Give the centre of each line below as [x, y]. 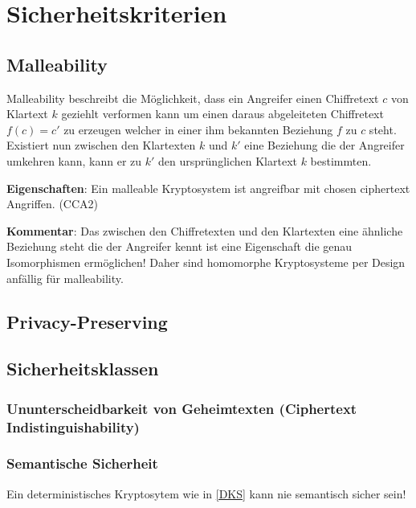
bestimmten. [341, 160]
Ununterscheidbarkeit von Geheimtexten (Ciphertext [182, 408]
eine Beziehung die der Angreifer [324, 145]
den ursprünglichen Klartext [228, 160]
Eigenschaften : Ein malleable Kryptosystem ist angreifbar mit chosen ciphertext [208, 188]
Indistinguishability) [73, 426]
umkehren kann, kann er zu [74, 160]
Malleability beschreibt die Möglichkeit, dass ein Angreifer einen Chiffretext [193, 98]
